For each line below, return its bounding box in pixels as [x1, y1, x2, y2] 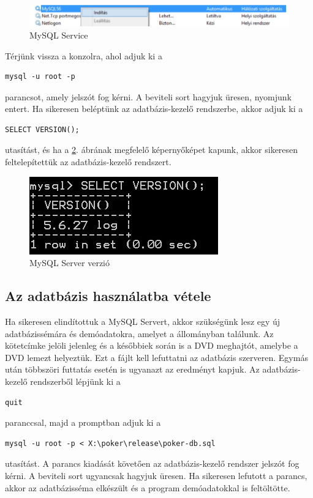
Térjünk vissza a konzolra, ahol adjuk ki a [5, 49, 162, 62]
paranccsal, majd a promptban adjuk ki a [5, 416, 161, 429]
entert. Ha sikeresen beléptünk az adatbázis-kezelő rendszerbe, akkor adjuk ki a [5, 102, 303, 115]
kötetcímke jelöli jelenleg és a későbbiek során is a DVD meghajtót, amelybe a [5, 339, 298, 352]
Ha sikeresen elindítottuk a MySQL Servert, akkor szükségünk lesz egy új [5, 315, 281, 328]
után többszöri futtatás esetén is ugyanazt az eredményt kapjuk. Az [5, 363, 260, 376]
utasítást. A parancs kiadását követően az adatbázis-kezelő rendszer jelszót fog [5, 457, 300, 470]
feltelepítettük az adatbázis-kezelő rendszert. [5, 155, 172, 168]
